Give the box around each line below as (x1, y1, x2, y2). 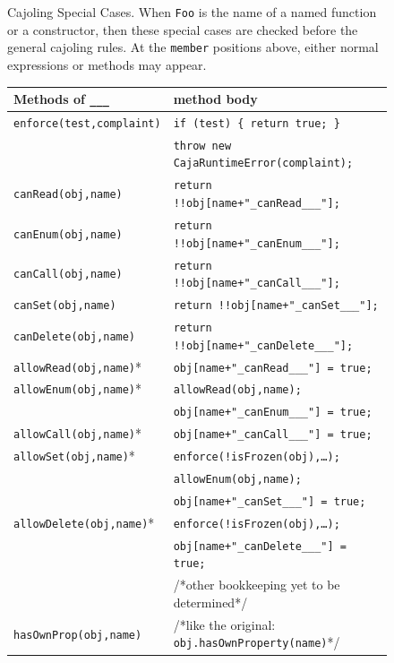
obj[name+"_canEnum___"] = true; (173, 406, 373, 419)
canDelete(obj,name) (13, 330, 136, 343)
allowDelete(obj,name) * (13, 512, 155, 531)
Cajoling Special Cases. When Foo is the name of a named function (7, 3, 377, 21)
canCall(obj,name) (13, 268, 123, 281)
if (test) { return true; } (173, 116, 340, 130)
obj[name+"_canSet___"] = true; (173, 495, 366, 508)
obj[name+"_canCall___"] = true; (173, 428, 373, 442)
